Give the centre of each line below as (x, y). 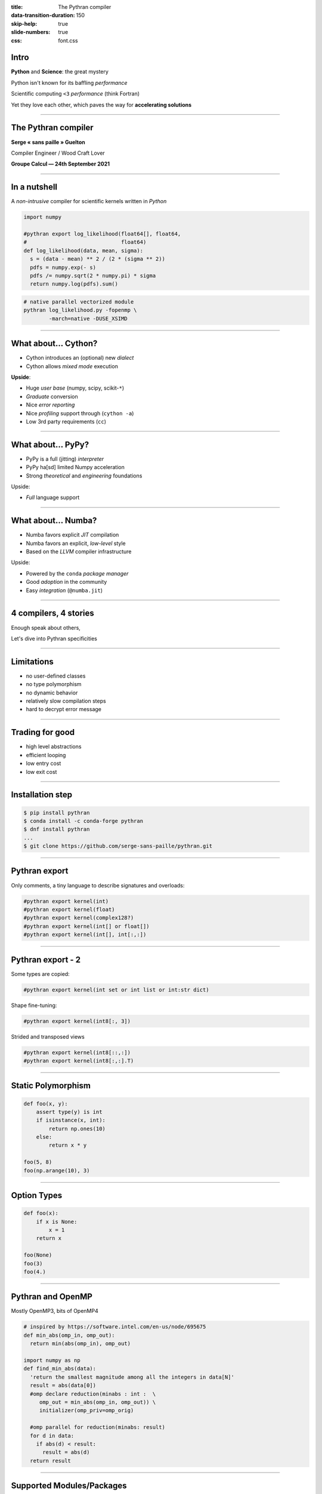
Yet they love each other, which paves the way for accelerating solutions (101, 105)
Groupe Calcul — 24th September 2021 (61, 164)
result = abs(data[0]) (63, 1386)
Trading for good (43, 732)
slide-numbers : (31, 32)
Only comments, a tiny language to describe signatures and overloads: (98, 885)
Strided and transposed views (48, 1036)
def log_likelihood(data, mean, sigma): (83, 250)
